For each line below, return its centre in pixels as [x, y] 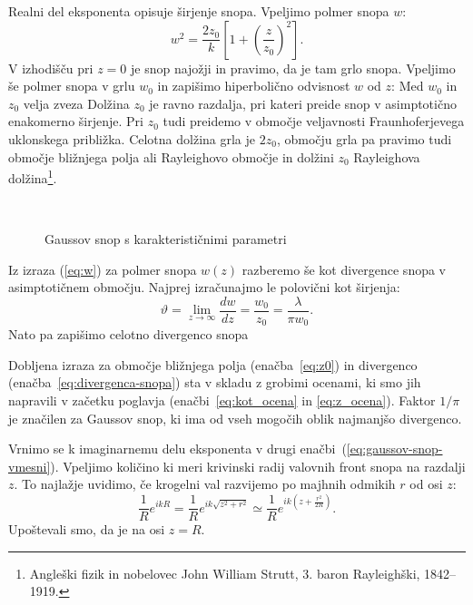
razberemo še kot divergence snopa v [344, 269]
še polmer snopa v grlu [72, 86]
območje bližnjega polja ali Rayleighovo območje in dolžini [171, 156]
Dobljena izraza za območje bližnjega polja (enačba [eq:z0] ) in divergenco [213, 364]
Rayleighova [387, 156]
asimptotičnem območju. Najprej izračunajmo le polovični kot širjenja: [204, 287]
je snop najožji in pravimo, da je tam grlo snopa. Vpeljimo [293, 68]
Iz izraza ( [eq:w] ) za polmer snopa [103, 269]
